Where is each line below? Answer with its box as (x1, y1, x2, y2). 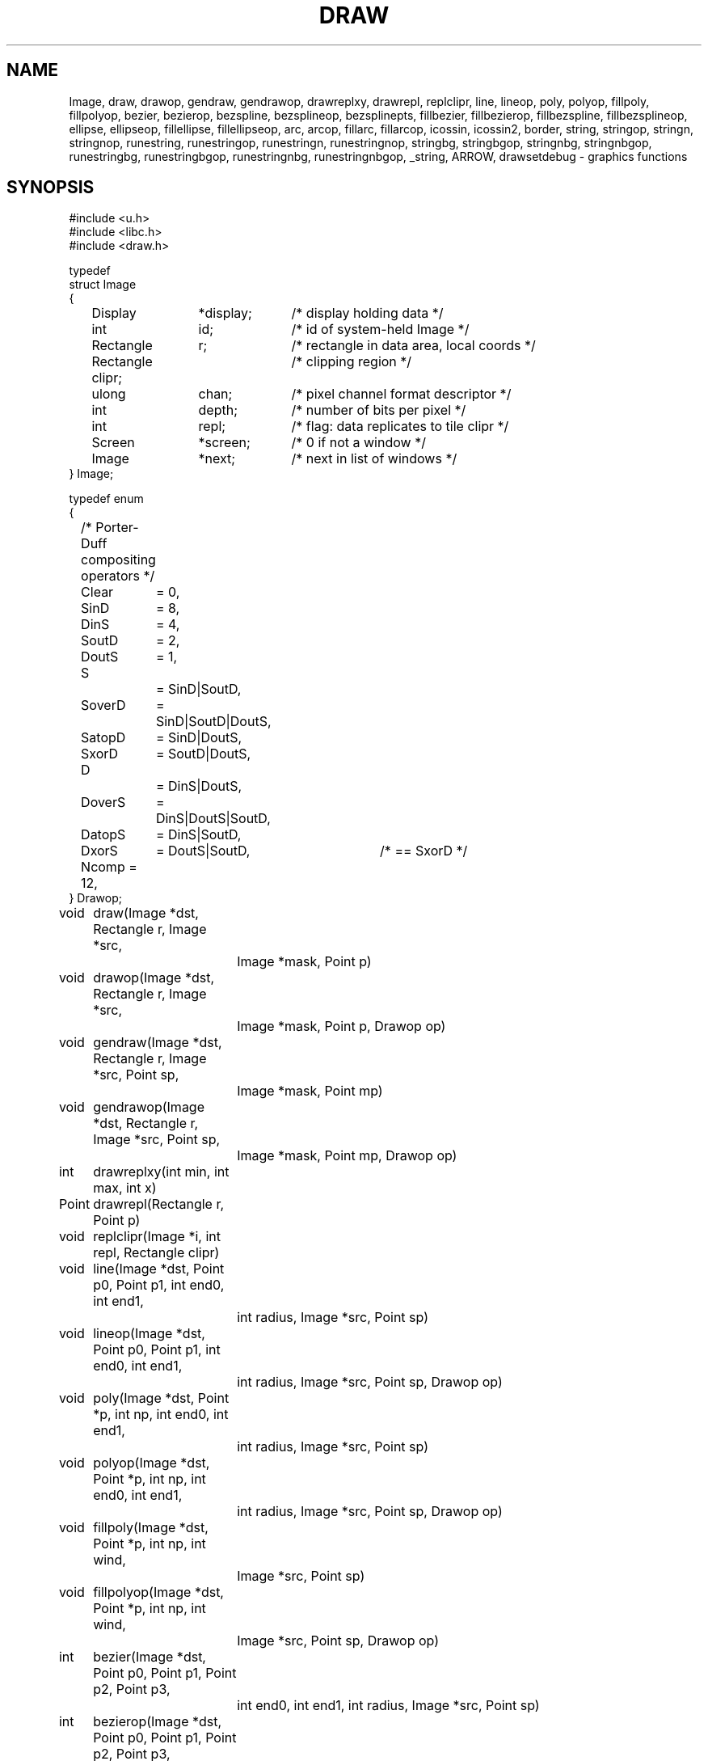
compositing (81, 551, 156, 568)
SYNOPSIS (6, 177, 95, 198)
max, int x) (93, 1180, 157, 1197)
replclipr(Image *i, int (93, 1228, 221, 1245)
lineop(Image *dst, (93, 1325, 205, 1342)
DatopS (81, 826, 126, 843)
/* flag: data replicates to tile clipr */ (291, 418, 509, 435)
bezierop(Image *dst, (93, 1713, 222, 1730)
